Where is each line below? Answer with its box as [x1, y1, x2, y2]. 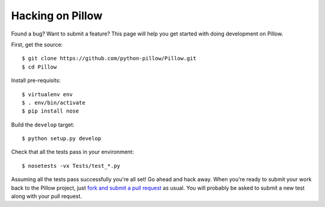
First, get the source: [11, 41, 63, 48]
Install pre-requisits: [11, 77, 61, 84]
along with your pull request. [11, 193, 82, 200]
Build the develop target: [11, 121, 75, 128]
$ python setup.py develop [22, 135, 102, 142]
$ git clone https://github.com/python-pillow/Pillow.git [22, 55, 197, 62]
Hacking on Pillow [11, 9, 102, 22]
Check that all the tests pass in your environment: [11, 148, 134, 156]
